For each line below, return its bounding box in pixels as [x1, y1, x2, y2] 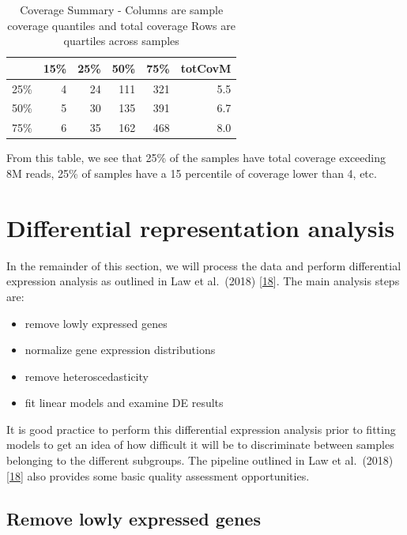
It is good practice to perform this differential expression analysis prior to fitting [6, 420, 396, 437]
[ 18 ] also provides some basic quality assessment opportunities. [6, 467, 310, 484]
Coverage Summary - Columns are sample [20, 2, 224, 17]
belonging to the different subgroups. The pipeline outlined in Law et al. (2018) [6, 452, 394, 469]
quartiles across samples [63, 32, 179, 49]
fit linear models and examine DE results [24, 394, 224, 411]
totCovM [180, 59, 232, 76]
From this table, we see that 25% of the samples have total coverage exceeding [6, 149, 386, 166]
